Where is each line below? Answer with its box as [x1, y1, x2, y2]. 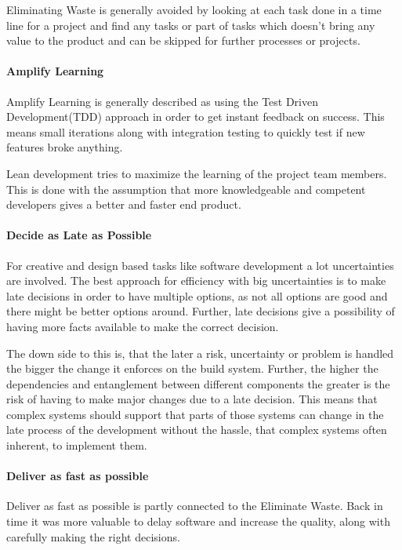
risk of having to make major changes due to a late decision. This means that [6, 391, 378, 407]
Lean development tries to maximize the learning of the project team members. [6, 165, 387, 181]
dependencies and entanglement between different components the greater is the [6, 375, 390, 392]
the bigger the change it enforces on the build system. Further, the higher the [6, 360, 378, 377]
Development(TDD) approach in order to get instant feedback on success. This [6, 108, 385, 125]
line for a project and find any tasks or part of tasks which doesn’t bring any [6, 16, 375, 33]
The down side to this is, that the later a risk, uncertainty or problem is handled [6, 344, 394, 361]
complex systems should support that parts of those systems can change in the [6, 406, 384, 422]
